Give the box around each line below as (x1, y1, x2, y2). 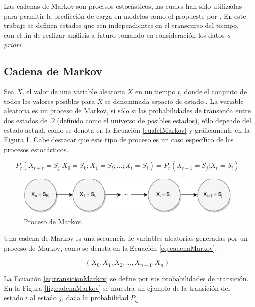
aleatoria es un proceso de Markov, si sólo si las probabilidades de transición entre (4, 105, 251, 116)
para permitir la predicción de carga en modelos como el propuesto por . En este (4, 10, 246, 21)
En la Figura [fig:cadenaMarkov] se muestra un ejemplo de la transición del (4, 282, 230, 293)
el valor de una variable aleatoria (26, 86, 126, 97)
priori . (4, 39, 23, 50)
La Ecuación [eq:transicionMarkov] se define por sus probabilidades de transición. (4, 273, 249, 283)
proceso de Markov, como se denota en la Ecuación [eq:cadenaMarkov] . (4, 242, 217, 253)
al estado (30, 292, 57, 303)
